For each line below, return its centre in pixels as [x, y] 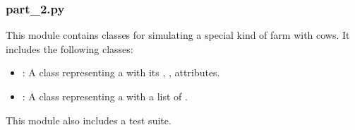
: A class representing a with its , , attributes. [121, 72]
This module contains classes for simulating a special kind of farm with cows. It [178, 35]
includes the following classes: [70, 48]
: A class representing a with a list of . [105, 96]
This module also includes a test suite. [89, 120]
